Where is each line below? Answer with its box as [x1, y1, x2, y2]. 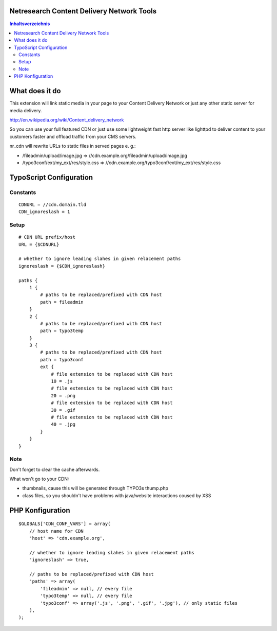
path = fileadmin [40, 299, 84, 305]
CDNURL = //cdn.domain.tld [18, 201, 87, 207]
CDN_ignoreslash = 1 [18, 209, 70, 215]
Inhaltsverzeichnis [9, 21, 50, 27]
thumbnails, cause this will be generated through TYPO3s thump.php [22, 485, 169, 492]
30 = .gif [51, 407, 76, 413]
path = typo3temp [40, 328, 84, 334]
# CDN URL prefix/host [18, 234, 76, 240]
